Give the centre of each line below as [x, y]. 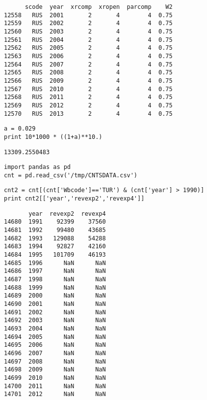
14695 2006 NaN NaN [55, 345]
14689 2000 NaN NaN [55, 296]
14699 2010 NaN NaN [55, 378]
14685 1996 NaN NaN [55, 263]
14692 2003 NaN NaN [55, 320]
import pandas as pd [38, 167]
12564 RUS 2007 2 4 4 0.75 [88, 64]
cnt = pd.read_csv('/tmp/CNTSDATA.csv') [71, 175]
